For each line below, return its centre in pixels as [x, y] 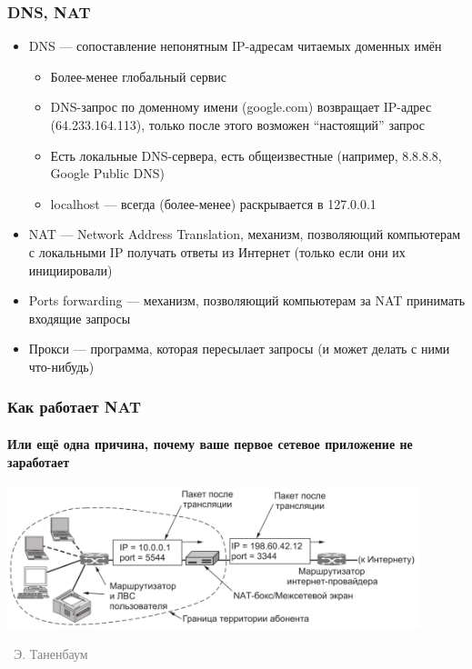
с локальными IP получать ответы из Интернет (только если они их [217, 251]
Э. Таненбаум [50, 654]
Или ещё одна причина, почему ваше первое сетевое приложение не [210, 443]
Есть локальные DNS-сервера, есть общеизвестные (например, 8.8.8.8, [246, 155]
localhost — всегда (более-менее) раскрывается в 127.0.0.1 [213, 203]
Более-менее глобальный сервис [138, 76]
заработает [39, 461]
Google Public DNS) [107, 173]
